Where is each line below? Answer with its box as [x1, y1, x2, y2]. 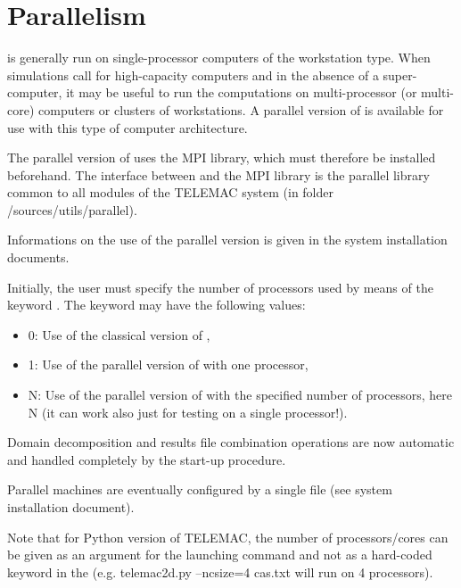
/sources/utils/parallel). [7, 200, 137, 219]
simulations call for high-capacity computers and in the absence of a [7, 65, 379, 84]
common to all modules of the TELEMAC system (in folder [7, 183, 334, 202]
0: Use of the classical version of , [28, 325, 210, 344]
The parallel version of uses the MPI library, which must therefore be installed [7, 148, 436, 167]
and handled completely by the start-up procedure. [7, 450, 286, 468]
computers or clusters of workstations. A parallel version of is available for [38, 100, 444, 119]
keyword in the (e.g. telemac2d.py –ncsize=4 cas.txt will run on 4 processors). [7, 562, 433, 581]
